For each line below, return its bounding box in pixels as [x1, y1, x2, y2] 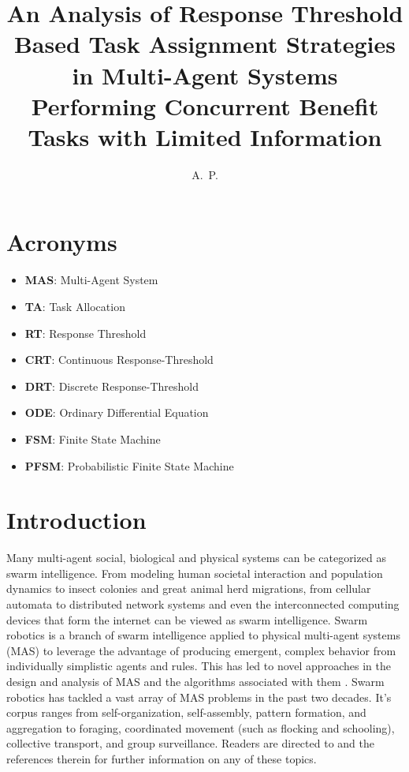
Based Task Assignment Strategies [13, 28, 396, 60]
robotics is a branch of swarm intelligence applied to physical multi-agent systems [6, 627, 400, 643]
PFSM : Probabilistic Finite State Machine [24, 457, 234, 474]
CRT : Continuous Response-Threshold [24, 351, 214, 368]
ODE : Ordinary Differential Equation [24, 404, 209, 421]
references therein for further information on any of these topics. [6, 751, 317, 766]
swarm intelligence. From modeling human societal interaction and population [6, 564, 383, 581]
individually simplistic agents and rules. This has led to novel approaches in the [6, 658, 391, 674]
